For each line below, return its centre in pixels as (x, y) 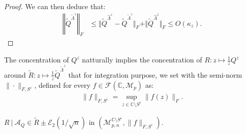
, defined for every (62, 85)
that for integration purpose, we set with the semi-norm (155, 74)
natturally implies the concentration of (142, 60)
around (15, 74)
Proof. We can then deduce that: (55, 6)
